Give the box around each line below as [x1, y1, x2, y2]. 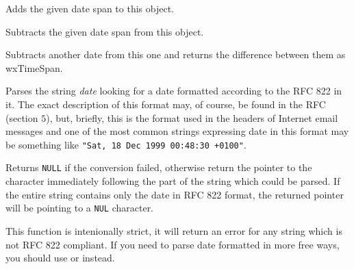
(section [5, 110, 38, 125]
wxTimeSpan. [5, 60, 63, 75]
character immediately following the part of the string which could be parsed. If [5, 174, 340, 188]
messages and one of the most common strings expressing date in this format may [5, 124, 349, 138]
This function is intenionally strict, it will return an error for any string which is [5, 223, 342, 238]
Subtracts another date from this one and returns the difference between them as [5, 47, 346, 62]
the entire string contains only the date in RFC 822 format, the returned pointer [5, 187, 344, 201]
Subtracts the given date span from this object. [5, 24, 204, 38]
